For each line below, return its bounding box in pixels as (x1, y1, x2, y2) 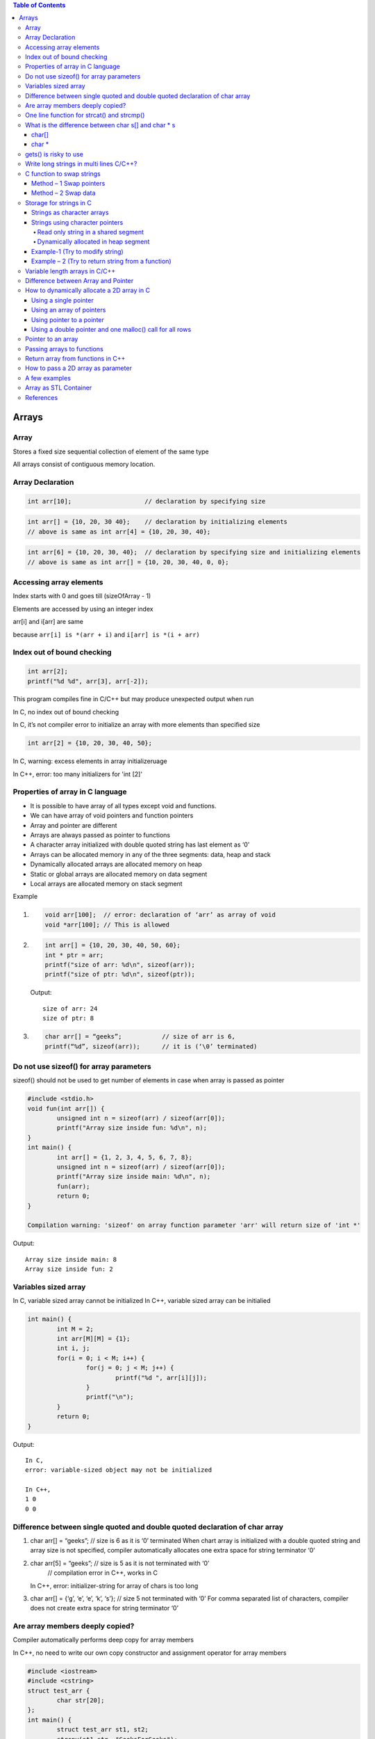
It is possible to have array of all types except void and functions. (30, 801, 217, 810)
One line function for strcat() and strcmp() (25, 111, 145, 120)
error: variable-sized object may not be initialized (25, 1466, 212, 1474)
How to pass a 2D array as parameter (25, 364, 132, 372)
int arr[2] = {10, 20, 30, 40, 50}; (27, 739, 153, 747)
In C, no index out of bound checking (12, 707, 119, 716)
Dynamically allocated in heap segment (37, 237, 150, 246)
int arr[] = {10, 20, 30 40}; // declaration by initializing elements (27, 518, 288, 526)
